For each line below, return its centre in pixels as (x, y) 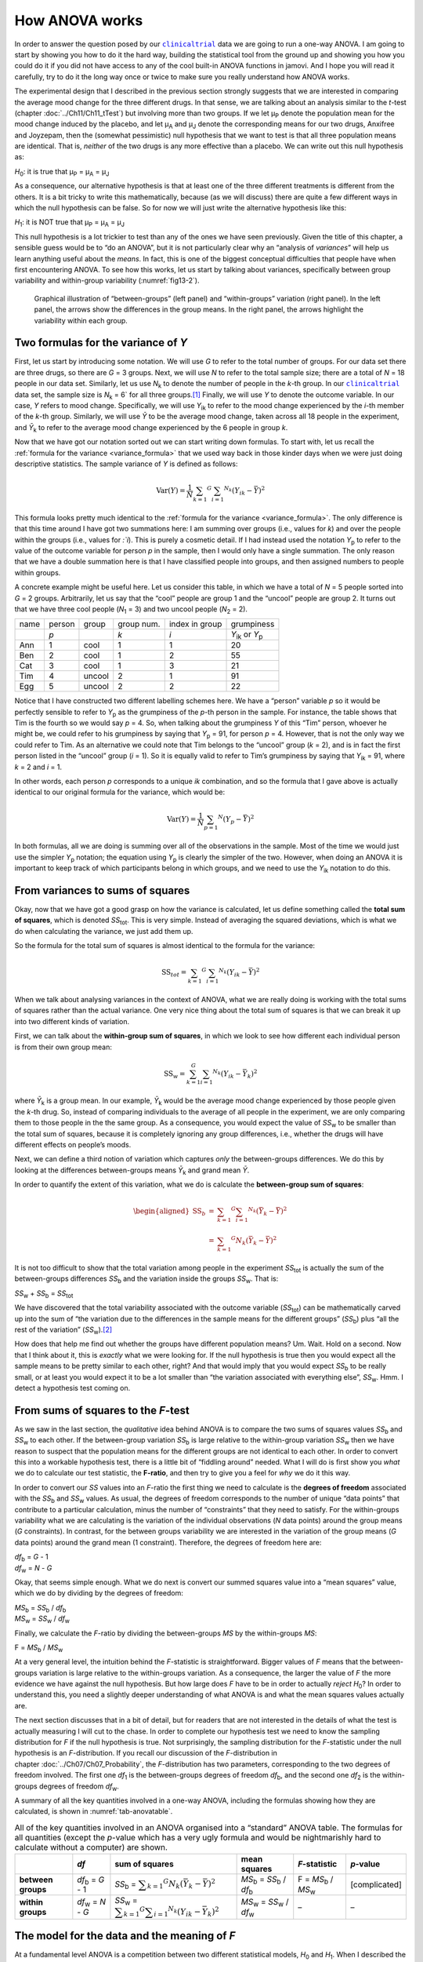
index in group (195, 624)
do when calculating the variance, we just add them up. (104, 931)
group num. (139, 624)
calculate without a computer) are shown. (91, 1847)
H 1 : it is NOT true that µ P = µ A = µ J (70, 223)
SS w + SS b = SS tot (44, 1294)
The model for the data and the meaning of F (125, 1936)
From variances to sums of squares (102, 890)
